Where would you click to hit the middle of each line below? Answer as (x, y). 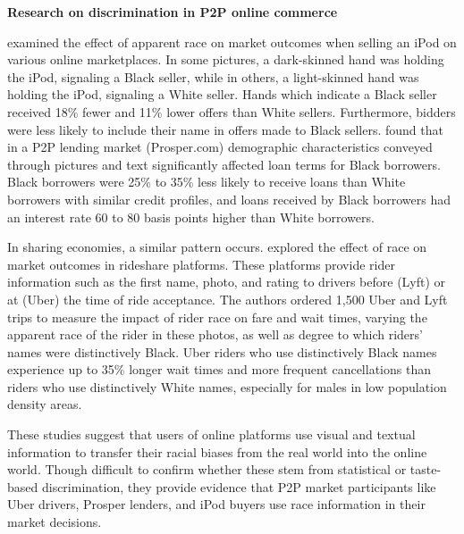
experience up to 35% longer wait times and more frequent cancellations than (219, 369)
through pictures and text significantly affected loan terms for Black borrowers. (224, 164)
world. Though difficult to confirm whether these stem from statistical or (207, 469)
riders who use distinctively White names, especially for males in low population (227, 386)
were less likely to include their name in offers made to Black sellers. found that (225, 129)
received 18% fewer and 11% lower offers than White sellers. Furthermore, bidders (232, 111)
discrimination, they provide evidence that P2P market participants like (239, 486)
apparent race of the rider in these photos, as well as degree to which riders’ (215, 334)
